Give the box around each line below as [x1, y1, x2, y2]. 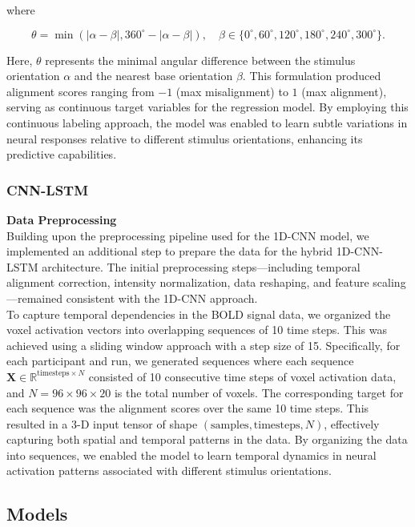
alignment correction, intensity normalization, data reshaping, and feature [6, 274, 369, 291]
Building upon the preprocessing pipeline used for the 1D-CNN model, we [6, 227, 369, 243]
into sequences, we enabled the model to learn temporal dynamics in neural [6, 446, 377, 463]
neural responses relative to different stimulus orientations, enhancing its [6, 130, 363, 147]
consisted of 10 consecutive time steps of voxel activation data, [88, 368, 397, 384]
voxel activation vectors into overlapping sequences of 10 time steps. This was [6, 321, 387, 338]
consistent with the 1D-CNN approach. [66, 289, 258, 306]
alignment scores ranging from [6, 82, 155, 99]
